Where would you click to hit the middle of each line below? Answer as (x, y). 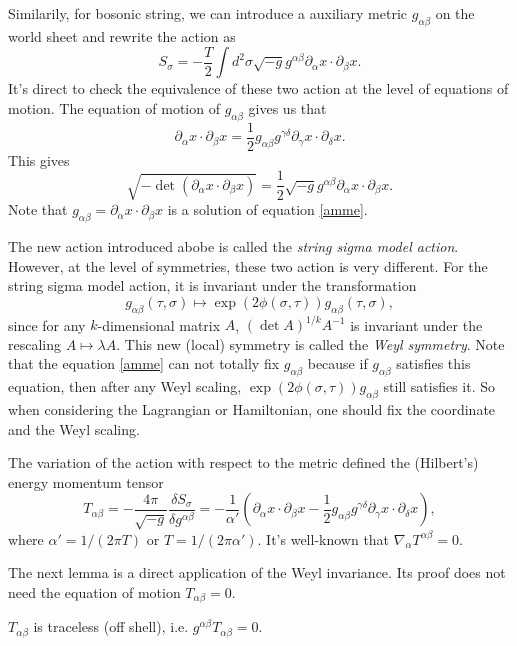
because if (337, 363)
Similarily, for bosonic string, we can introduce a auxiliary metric (208, 13)
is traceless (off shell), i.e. (111, 626)
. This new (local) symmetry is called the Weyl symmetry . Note (310, 343)
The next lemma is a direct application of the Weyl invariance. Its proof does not (257, 572)
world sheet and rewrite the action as (122, 35)
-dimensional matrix (159, 324)
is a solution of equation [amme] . (267, 209)
